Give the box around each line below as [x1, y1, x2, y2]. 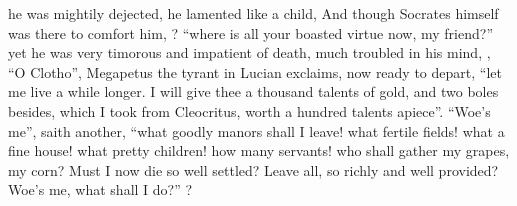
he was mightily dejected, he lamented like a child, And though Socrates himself [8, 3, 499, 23]
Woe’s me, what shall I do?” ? [8, 179, 193, 200]
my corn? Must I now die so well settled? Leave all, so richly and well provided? [8, 159, 499, 180]
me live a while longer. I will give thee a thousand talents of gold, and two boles [8, 81, 499, 102]
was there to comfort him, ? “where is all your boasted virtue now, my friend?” [8, 22, 493, 43]
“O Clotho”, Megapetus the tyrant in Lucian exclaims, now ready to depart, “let [8, 61, 502, 82]
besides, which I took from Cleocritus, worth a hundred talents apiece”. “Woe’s [8, 100, 491, 121]
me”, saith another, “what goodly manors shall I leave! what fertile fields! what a [8, 120, 505, 141]
